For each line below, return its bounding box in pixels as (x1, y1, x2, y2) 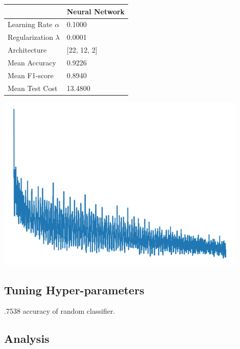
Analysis (4, 331, 50, 346)
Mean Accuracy (8, 57, 56, 67)
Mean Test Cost (8, 82, 58, 93)
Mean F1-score (8, 69, 54, 80)
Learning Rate (8, 19, 53, 30)
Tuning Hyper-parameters (4, 282, 145, 297)
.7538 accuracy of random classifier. (4, 306, 115, 316)
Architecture (8, 44, 47, 55)
